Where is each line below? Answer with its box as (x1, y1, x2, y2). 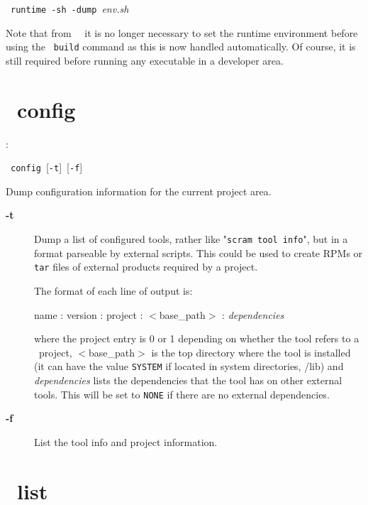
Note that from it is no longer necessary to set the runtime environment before (6, 25, 358, 40)
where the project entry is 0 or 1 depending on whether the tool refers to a (34, 331, 359, 346)
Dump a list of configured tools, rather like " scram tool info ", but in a (34, 232, 348, 246)
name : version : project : (34, 307, 143, 322)
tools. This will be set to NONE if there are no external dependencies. (34, 386, 330, 401)
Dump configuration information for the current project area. (6, 183, 272, 198)
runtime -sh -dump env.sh (11, 1, 129, 16)
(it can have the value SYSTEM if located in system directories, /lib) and (34, 359, 344, 374)
